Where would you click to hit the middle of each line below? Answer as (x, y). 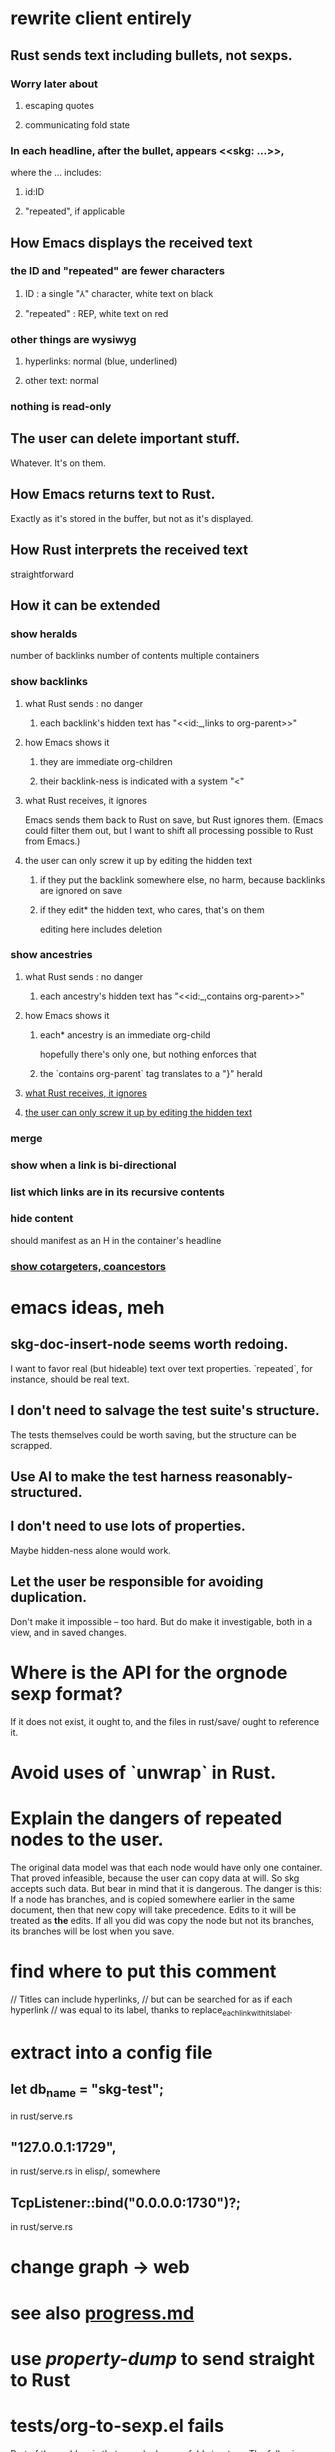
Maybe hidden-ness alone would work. (91, 1550)
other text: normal (61, 381)
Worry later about (54, 84)
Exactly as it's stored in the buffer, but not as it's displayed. (132, 518)
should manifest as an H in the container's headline (116, 1240)
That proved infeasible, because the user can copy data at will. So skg (155, 1878)
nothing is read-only (61, 407)
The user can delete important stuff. (125, 438)
